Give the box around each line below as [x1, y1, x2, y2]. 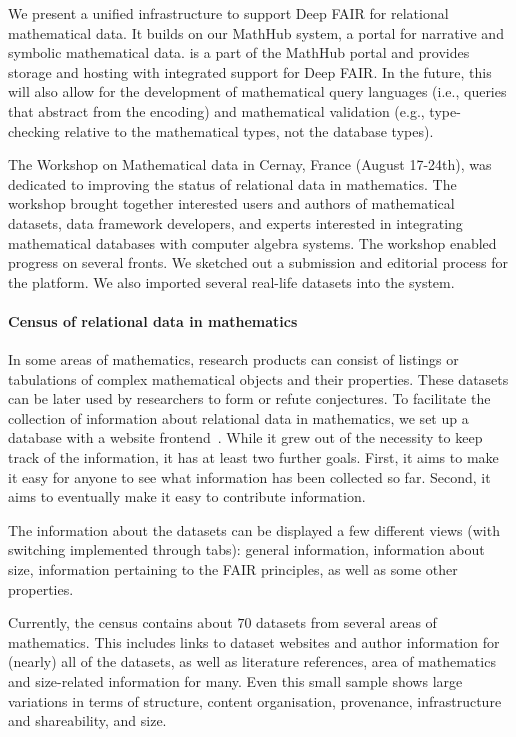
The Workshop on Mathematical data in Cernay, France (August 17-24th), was [8, 154, 492, 175]
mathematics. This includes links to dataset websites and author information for [8, 631, 500, 652]
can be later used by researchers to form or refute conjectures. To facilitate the [8, 388, 491, 409]
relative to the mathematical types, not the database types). [64, 120, 434, 141]
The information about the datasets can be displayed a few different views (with [8, 519, 500, 540]
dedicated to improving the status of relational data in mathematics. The [8, 173, 457, 194]
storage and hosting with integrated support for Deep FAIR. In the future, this [8, 61, 492, 82]
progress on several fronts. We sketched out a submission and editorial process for [8, 252, 508, 273]
